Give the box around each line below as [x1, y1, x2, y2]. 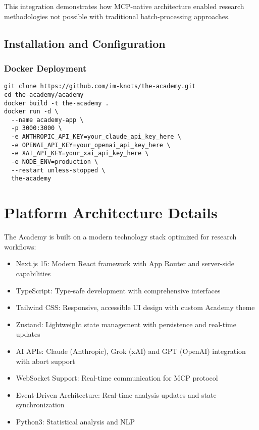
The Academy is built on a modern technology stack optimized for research [4, 231, 237, 242]
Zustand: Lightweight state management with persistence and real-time [16, 319, 236, 329]
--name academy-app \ [11, 116, 84, 124]
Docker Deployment [4, 62, 87, 74]
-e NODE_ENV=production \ [11, 158, 98, 166]
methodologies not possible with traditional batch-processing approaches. [4, 11, 230, 21]
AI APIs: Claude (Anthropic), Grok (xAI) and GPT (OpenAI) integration [16, 345, 246, 356]
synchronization [16, 399, 65, 410]
